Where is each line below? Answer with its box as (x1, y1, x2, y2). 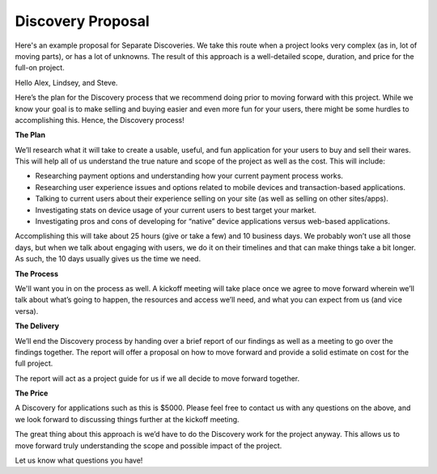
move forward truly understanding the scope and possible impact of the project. (15, 441, 282, 451)
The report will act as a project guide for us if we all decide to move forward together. (15, 373, 299, 383)
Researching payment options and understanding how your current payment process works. (35, 171, 344, 181)
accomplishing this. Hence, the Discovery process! (15, 115, 185, 125)
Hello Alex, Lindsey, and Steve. (15, 78, 118, 87)
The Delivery (15, 321, 60, 331)
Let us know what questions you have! (15, 455, 143, 465)
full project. (15, 358, 53, 368)
